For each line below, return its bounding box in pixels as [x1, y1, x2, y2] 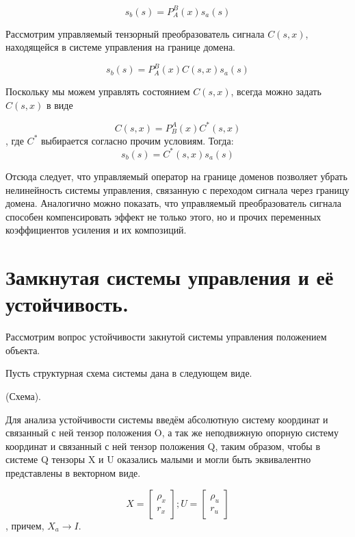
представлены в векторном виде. [5, 466, 141, 479]
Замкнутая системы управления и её [5, 263, 334, 291]
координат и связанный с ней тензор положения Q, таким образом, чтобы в [5, 438, 321, 453]
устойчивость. [5, 290, 129, 318]
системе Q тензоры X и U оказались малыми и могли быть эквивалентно [5, 452, 311, 466]
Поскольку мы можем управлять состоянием [5, 84, 190, 99]
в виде [46, 97, 73, 112]
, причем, [5, 518, 44, 532]
